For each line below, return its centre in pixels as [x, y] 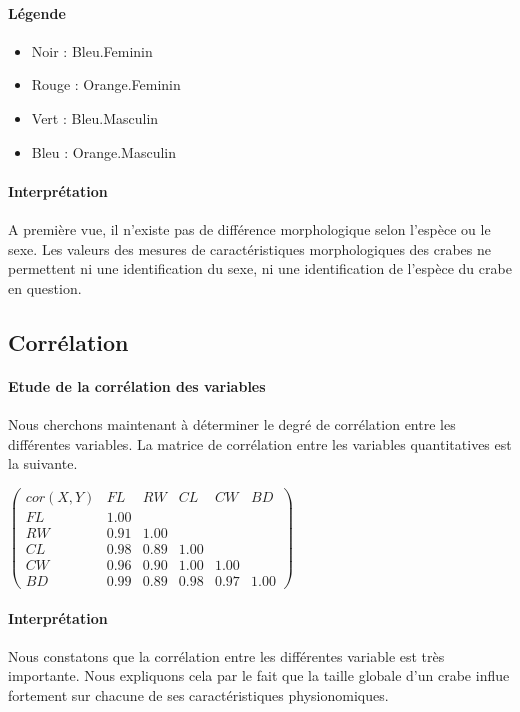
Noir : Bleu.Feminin [92, 50]
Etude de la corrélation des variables [137, 385]
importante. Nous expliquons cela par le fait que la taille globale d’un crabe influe [259, 675]
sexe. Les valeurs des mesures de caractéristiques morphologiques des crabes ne [250, 248]
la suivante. [43, 463]
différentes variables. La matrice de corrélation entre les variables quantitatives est [260, 443]
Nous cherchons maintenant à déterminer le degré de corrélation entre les [232, 423]
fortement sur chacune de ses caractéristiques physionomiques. [198, 694]
